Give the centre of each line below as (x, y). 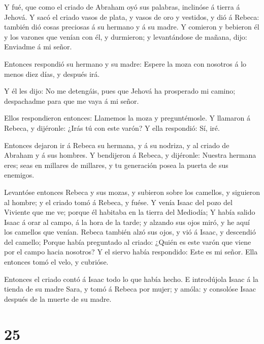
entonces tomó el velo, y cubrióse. (56, 262)
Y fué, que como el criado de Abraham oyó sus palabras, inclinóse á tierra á (122, 7)
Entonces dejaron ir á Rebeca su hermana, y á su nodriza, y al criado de (117, 145)
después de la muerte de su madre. (58, 298)
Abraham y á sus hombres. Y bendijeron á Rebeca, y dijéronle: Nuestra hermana (130, 155)
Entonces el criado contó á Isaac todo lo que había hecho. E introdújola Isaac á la (131, 279)
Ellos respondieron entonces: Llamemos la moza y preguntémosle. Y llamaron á (127, 118)
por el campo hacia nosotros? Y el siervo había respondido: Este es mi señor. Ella (131, 252)
